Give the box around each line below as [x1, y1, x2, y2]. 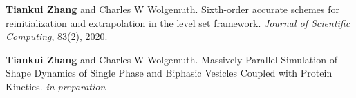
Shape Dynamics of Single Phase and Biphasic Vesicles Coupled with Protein [6, 66, 332, 80]
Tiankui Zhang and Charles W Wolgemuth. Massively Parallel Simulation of [6, 52, 337, 66]
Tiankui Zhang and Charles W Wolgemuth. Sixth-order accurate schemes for [6, 2, 339, 16]
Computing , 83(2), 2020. [6, 29, 108, 43]
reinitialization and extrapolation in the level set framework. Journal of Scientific [6, 15, 350, 30]
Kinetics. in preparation [6, 79, 106, 93]
